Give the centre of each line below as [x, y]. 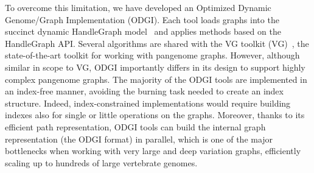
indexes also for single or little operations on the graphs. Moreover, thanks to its [155, 115]
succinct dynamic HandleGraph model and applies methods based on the [143, 31]
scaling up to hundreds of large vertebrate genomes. [101, 162]
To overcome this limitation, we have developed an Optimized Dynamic [138, 7]
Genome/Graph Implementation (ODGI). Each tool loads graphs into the [142, 19]
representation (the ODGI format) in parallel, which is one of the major [139, 139]
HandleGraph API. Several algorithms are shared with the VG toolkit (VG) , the [157, 43]
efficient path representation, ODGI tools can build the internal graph [135, 126]
